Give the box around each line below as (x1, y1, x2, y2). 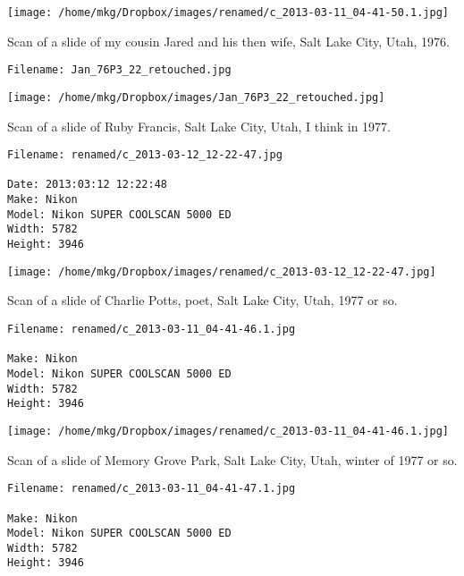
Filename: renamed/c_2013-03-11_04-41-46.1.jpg (7, 323, 296, 335)
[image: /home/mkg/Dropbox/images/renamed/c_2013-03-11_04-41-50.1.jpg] (7, 6, 449, 19)
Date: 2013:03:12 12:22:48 (7, 178, 167, 191)
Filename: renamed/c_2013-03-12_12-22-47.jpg (7, 148, 283, 162)
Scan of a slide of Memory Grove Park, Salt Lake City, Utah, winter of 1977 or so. (7, 450, 458, 469)
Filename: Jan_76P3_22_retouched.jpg (7, 64, 232, 77)
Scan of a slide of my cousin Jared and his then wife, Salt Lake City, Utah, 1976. (7, 31, 450, 50)
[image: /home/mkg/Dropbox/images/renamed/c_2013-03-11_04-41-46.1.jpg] (7, 424, 449, 437)
